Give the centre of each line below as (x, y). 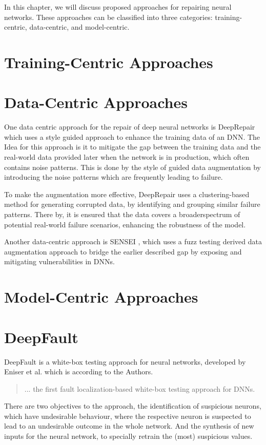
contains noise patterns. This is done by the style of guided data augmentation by (133, 167)
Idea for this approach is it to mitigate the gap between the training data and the (132, 147)
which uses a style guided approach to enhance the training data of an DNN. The (132, 136)
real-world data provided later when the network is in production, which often (127, 157)
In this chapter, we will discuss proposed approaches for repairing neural (118, 7)
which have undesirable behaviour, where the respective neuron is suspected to (128, 416)
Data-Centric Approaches (96, 102)
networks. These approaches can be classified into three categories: (108, 17)
